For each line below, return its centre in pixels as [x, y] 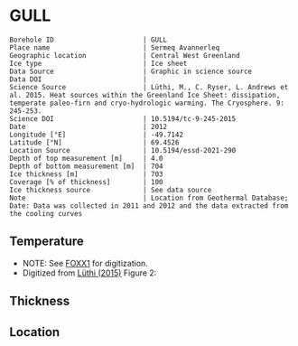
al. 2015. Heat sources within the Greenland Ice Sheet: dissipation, [145, 95]
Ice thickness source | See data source [111, 190]
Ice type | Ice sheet [98, 63]
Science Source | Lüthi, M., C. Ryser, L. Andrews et [149, 87]
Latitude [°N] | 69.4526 [94, 142]
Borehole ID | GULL [88, 40]
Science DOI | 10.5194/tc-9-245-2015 [123, 118]
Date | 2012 [88, 126]
